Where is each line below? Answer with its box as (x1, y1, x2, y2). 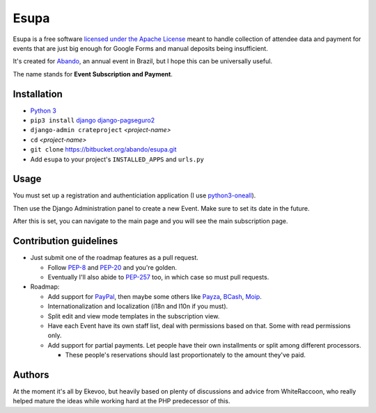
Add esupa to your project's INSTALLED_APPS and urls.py (30, 155, 205, 163)
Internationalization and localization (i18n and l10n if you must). (47, 302, 228, 311)
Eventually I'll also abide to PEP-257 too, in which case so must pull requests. (47, 273, 269, 281)
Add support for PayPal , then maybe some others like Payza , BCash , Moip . (47, 292, 263, 300)
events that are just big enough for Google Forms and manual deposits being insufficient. (13, 44, 268, 52)
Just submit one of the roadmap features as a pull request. (30, 254, 198, 262)
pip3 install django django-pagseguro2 (30, 116, 155, 124)
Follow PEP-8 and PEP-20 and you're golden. (47, 263, 178, 271)
